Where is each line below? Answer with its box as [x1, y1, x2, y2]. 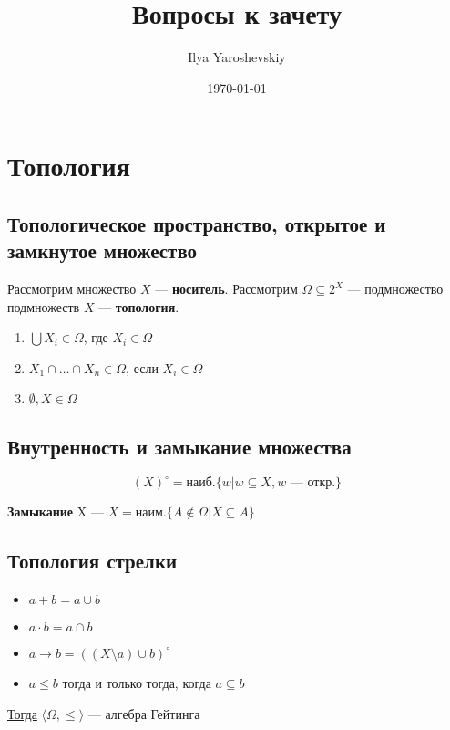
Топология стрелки [7, 547, 178, 575]
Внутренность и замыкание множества [7, 432, 352, 460]
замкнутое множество [7, 236, 198, 265]
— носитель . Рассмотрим [155, 279, 298, 298]
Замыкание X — [7, 502, 104, 521]
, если [126, 358, 159, 377]
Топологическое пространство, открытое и [7, 209, 386, 237]
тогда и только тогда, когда [62, 673, 211, 692]
